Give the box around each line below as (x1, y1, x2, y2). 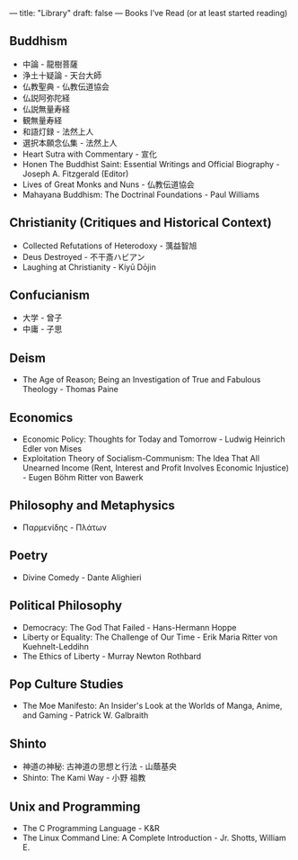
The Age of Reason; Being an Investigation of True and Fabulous (22, 374, 261, 385)
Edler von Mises (22, 443, 83, 454)
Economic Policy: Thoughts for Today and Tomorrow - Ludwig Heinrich (22, 434, 285, 444)
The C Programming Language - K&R (22, 822, 160, 833)
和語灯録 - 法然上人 (22, 126, 94, 137)
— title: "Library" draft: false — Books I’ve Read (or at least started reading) (9, 8, 288, 18)
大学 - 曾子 (22, 312, 63, 323)
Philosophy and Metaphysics (9, 498, 175, 514)
